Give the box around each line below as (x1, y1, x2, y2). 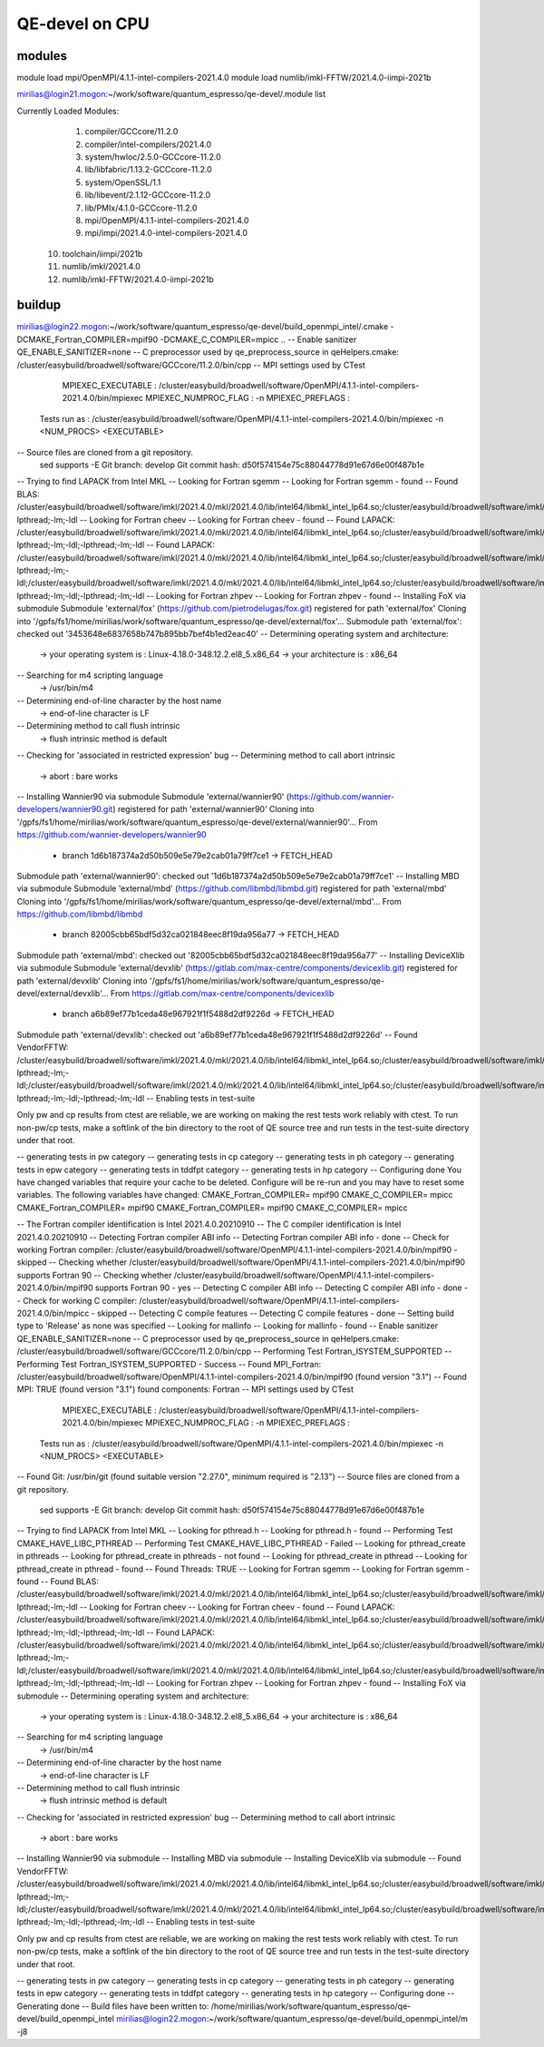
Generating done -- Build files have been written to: (16, 2001, 209, 2012)
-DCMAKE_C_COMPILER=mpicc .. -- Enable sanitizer (160, 334, 357, 345)
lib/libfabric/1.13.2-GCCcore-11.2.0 (84, 164, 212, 175)
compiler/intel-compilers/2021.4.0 (84, 139, 212, 150)
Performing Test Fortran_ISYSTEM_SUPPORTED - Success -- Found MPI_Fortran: (16, 1358, 322, 1369)
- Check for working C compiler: (16, 1295, 138, 1306)
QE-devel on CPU (16, 14, 150, 34)
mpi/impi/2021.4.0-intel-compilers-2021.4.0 (84, 228, 248, 239)
